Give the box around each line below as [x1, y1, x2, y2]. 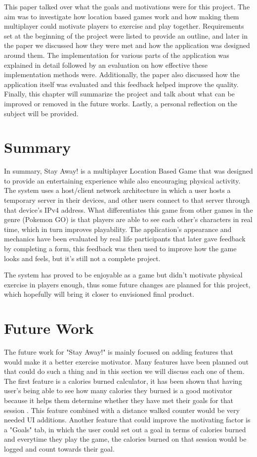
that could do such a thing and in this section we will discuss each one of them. [4, 366, 245, 376]
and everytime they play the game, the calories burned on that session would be [4, 434, 247, 444]
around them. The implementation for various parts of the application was [4, 49, 229, 60]
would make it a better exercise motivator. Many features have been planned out [4, 356, 249, 366]
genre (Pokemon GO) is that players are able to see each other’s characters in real [4, 214, 253, 225]
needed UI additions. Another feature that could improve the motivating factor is [4, 414, 251, 425]
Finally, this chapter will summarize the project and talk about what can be [4, 89, 235, 99]
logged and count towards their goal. [4, 444, 115, 454]
